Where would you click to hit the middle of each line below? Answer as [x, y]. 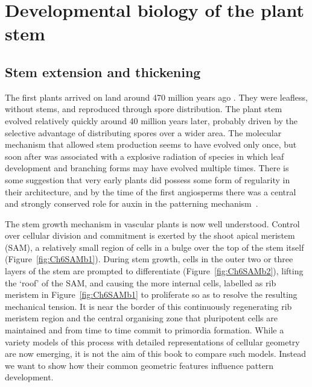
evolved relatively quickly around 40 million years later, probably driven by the [151, 120]
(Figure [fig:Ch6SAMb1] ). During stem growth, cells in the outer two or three [149, 259]
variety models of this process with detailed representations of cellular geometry [152, 341]
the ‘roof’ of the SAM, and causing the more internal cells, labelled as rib [141, 282]
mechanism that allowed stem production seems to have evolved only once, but [151, 144]
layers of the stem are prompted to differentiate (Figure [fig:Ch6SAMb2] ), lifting [154, 271]
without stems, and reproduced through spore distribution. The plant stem [144, 109]
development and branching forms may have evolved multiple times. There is [147, 168]
